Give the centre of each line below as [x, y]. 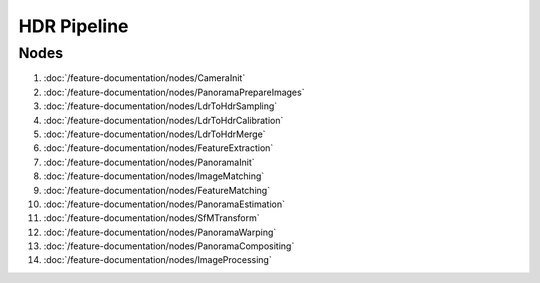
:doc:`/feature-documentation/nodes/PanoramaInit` [149, 162]
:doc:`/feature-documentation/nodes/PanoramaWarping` [160, 232]
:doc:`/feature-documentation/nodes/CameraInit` [144, 78]
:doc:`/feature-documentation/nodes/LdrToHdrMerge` [154, 134]
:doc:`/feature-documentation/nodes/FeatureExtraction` [158, 148]
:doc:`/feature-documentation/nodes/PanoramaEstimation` [164, 204]
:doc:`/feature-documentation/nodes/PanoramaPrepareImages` [174, 92]
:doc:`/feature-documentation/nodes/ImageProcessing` [157, 260]
